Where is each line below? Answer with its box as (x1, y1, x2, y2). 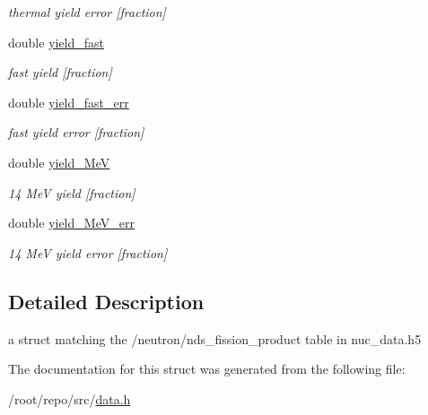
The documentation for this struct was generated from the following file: (8, 359, 406, 378)
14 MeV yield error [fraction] (8, 243, 168, 262)
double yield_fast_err (8, 92, 129, 111)
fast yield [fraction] (8, 63, 112, 82)
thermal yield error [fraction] (8, 3, 166, 21)
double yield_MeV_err (8, 213, 135, 232)
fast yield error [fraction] (8, 123, 144, 142)
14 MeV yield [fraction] (8, 183, 135, 202)
